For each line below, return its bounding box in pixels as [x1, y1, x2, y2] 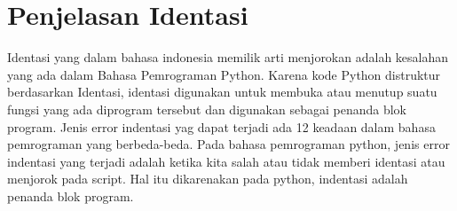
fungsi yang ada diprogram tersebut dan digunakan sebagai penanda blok [7, 99, 406, 118]
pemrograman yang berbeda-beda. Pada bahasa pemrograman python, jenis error [7, 135, 450, 153]
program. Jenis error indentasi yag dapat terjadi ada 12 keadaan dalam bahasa [7, 117, 436, 136]
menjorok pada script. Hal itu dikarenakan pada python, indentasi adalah [7, 169, 408, 188]
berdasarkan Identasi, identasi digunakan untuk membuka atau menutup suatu [7, 82, 437, 101]
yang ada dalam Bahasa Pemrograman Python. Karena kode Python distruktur [7, 65, 441, 83]
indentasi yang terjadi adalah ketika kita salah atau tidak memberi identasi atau [7, 152, 445, 170]
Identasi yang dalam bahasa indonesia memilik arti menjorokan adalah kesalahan [7, 48, 449, 66]
